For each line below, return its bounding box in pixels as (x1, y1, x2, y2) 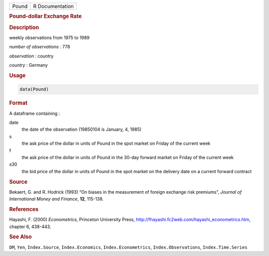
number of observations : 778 (9, 44, 70, 50)
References (9, 206, 39, 213)
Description (9, 24, 39, 31)
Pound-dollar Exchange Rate (9, 13, 82, 20)
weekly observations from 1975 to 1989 (9, 34, 90, 40)
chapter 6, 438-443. (9, 224, 51, 230)
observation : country (9, 53, 54, 59)
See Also (9, 234, 32, 241)
